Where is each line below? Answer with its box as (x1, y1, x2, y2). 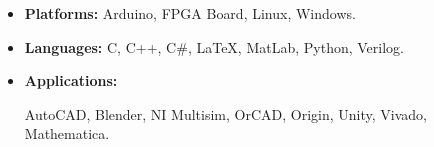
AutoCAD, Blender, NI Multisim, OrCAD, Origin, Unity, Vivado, (24, 103, 427, 124)
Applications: (24, 70, 118, 91)
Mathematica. (24, 123, 110, 144)
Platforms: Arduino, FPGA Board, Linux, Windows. (24, 3, 356, 23)
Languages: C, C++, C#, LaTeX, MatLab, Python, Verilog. (24, 36, 404, 57)
